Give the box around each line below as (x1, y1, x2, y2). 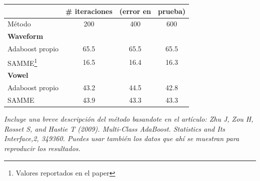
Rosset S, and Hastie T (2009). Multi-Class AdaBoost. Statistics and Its (4, 123, 225, 134)
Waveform (7, 31, 43, 41)
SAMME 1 (7, 56, 37, 68)
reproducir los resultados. (4, 143, 80, 153)
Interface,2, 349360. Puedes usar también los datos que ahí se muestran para (4, 133, 239, 144)
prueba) (158, 5, 185, 16)
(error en (119, 5, 151, 16)
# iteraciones (65, 5, 112, 16)
